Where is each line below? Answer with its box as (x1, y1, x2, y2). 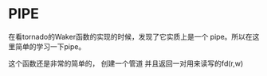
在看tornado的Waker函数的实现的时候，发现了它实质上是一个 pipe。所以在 (8, 32, 253, 41)
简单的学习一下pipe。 (14, 41, 86, 51)
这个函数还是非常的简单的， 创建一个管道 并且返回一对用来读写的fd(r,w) (8, 59, 244, 68)
